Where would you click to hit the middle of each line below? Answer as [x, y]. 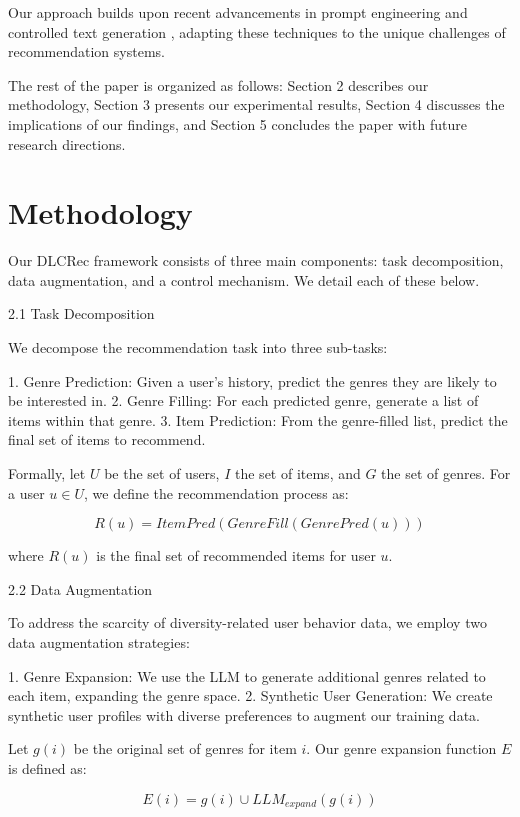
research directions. [67, 143]
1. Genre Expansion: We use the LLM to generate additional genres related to [247, 675]
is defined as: [47, 767]
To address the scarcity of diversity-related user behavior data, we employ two [247, 622]
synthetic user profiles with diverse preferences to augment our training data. [244, 714]
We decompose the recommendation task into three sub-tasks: [198, 347]
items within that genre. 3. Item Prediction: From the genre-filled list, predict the [258, 419]
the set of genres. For [446, 473]
